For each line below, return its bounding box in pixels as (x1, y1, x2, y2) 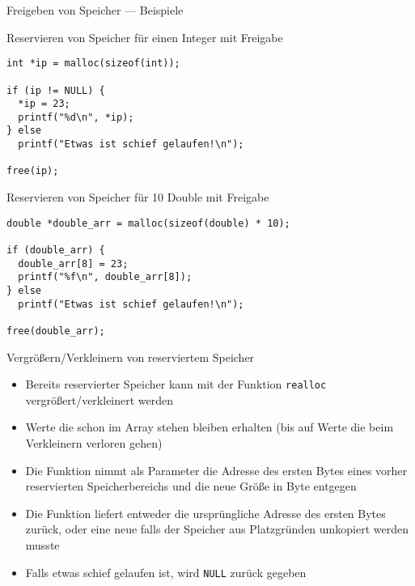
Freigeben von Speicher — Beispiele (6, 2, 184, 18)
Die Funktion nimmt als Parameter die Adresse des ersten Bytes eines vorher (25, 461, 408, 478)
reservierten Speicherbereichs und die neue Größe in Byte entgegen (25, 478, 357, 495)
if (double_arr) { (6, 244, 105, 256)
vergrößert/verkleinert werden (25, 391, 174, 408)
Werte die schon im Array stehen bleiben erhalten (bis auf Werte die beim (25, 418, 394, 435)
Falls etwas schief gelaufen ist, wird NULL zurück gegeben (25, 563, 307, 580)
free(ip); (6, 165, 59, 177)
